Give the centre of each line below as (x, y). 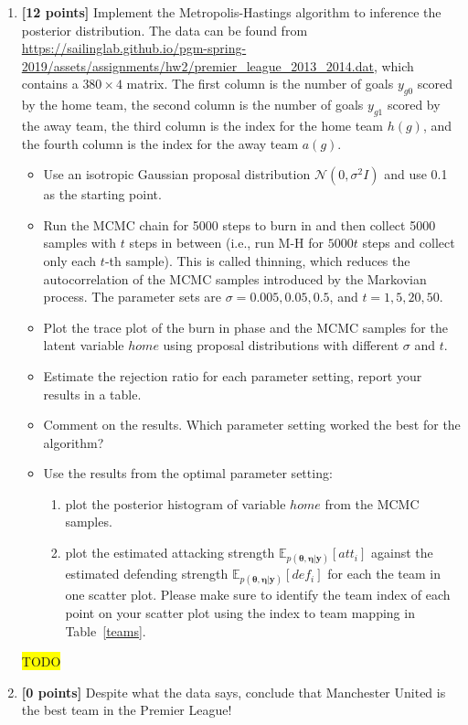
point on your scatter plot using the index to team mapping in (240, 613)
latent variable (84, 345)
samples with (80, 243)
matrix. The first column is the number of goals (260, 84)
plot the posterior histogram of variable (175, 503)
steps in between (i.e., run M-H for (227, 243)
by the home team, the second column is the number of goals (192, 105)
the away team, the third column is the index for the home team (202, 125)
